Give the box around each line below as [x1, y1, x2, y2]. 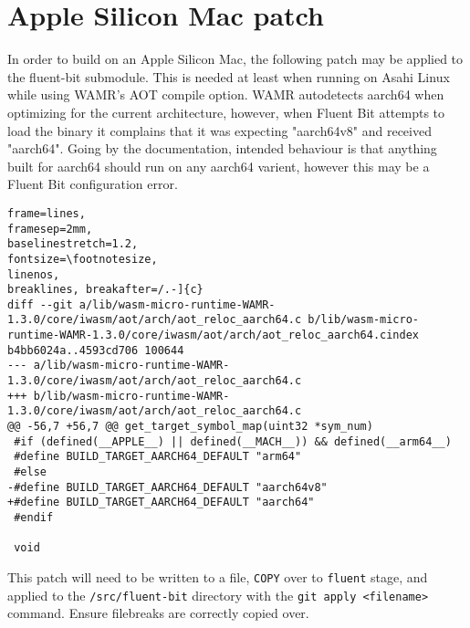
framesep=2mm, [7, 222, 93, 235]
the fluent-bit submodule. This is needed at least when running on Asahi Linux [7, 67, 450, 86]
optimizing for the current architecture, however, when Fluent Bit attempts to [7, 102, 445, 121]
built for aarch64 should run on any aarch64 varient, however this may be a [7, 156, 430, 175]
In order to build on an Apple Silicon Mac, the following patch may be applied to [7, 49, 464, 68]
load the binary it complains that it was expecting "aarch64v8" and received [7, 120, 432, 140]
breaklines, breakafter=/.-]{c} [7, 283, 204, 297]
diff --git [7, 298, 73, 311]
